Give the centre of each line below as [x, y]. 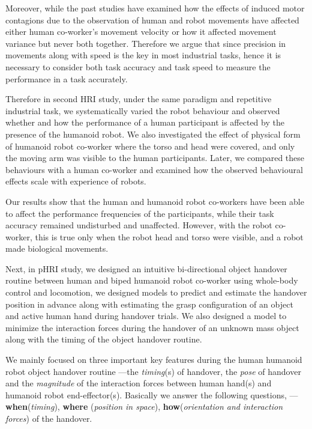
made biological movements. [57, 248]
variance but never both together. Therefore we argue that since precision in [146, 43]
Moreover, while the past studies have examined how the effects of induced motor [155, 8]
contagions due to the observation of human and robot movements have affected [152, 20]
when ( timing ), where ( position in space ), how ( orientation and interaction [144, 406]
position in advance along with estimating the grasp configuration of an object [149, 304]
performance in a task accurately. [67, 78]
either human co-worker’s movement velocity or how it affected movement [141, 32]
